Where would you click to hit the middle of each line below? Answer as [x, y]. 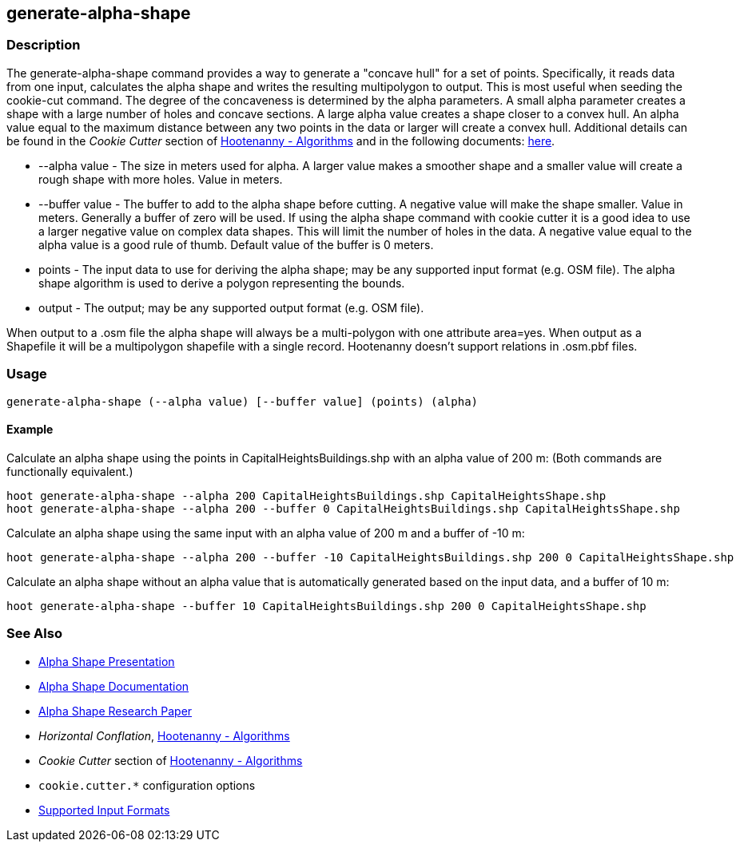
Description [44, 45]
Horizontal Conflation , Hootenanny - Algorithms [164, 735]
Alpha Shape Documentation [114, 686]
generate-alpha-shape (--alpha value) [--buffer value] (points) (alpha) [243, 401]
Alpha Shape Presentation [107, 661]
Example [30, 430]
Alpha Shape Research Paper [115, 711]
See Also [34, 634]
